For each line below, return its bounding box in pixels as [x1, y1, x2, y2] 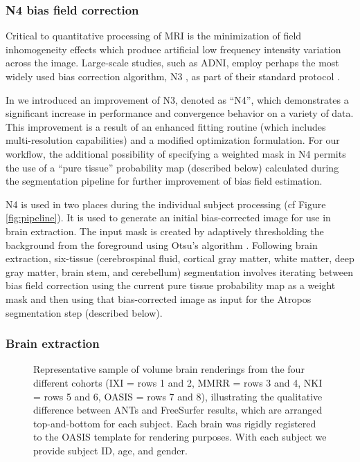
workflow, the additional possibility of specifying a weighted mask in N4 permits [6, 146, 346, 160]
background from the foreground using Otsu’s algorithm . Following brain [6, 237, 318, 252]
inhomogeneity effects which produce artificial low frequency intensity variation [6, 41, 341, 56]
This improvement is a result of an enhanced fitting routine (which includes [6, 119, 326, 133]
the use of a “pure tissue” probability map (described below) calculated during [6, 160, 339, 174]
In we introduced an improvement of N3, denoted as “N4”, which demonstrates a [6, 92, 349, 107]
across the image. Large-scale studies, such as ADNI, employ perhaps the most [6, 55, 339, 70]
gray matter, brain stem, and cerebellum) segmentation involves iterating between [6, 264, 354, 279]
